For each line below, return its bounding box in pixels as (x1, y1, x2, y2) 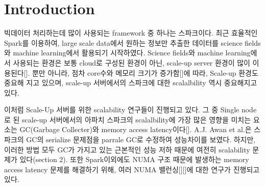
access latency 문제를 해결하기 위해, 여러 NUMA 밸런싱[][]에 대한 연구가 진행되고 (4, 164, 260, 174)
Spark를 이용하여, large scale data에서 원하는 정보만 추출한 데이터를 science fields (4, 37, 261, 48)
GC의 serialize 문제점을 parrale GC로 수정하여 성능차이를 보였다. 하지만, (26, 134, 256, 145)
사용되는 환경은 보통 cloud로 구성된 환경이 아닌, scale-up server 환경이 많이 (13, 57, 250, 68)
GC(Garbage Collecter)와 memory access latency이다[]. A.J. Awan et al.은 (19, 124, 252, 135)
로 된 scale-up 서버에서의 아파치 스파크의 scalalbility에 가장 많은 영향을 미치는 (4, 114, 251, 124)
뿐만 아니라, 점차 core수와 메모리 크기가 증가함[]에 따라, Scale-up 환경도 (32, 67, 258, 78)
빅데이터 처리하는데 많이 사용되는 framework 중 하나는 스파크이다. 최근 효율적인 (4, 27, 258, 38)
